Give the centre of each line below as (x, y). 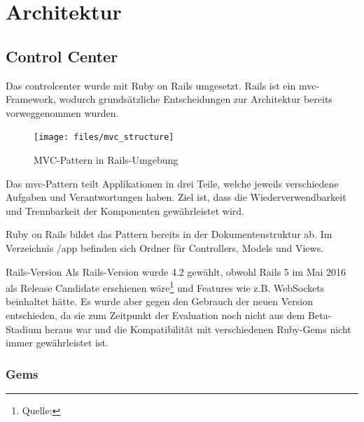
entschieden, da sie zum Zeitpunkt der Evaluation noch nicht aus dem (155, 315)
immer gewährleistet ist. (57, 343)
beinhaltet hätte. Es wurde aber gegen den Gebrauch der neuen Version (159, 301)
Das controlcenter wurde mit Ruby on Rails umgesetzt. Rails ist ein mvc (161, 85)
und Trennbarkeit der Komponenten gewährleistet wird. (125, 210)
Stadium (24, 329)
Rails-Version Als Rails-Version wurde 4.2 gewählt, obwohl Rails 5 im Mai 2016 (176, 271)
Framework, (31, 99)
